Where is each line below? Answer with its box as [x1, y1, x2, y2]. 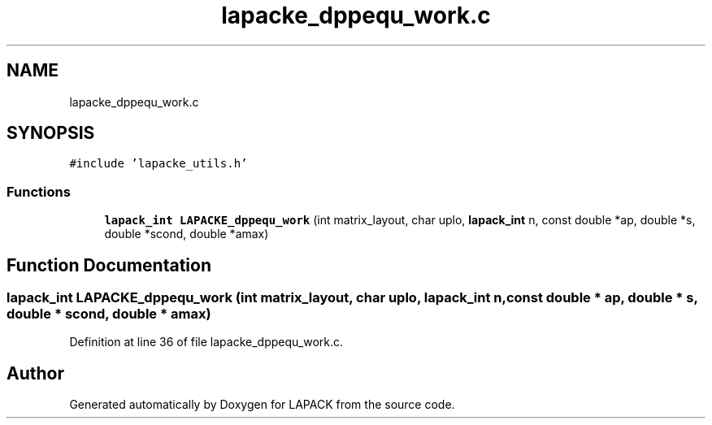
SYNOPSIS [7, 123, 95, 144]
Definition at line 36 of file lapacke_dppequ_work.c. [69, 335, 344, 349]
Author [7, 362, 64, 384]
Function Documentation [7, 254, 211, 275]
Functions [7, 183, 71, 200]
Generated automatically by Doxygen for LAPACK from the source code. [69, 397, 455, 412]
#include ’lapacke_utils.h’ [69, 157, 248, 171]
